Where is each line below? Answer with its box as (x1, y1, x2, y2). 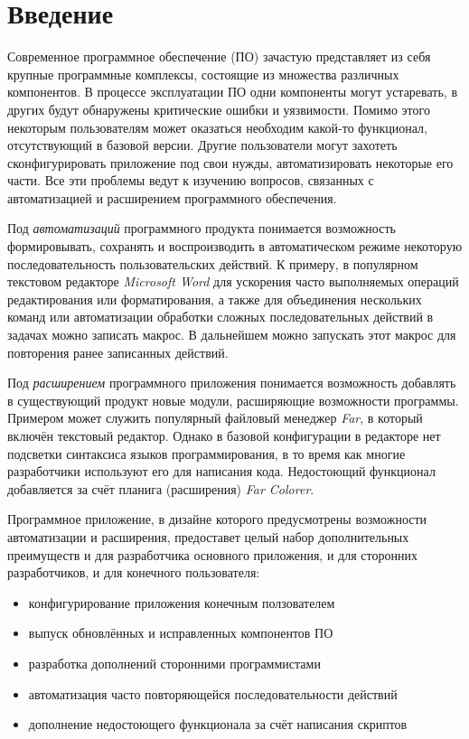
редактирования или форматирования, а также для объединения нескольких (7, 289, 422, 308)
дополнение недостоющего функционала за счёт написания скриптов (28, 715, 408, 734)
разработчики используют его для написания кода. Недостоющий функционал (7, 462, 436, 481)
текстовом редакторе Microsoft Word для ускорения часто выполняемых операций (7, 272, 459, 291)
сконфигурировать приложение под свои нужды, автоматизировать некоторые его (7, 153, 454, 172)
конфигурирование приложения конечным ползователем (28, 593, 335, 612)
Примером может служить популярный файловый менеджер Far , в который (7, 408, 423, 427)
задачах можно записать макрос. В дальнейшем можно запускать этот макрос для (7, 325, 456, 344)
